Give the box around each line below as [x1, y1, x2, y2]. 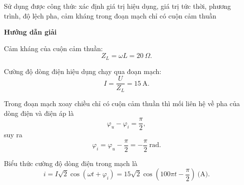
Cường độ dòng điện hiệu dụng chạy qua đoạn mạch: [4, 66, 162, 76]
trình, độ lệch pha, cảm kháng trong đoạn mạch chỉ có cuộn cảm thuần [4, 10, 217, 20]
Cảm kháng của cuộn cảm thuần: [4, 43, 103, 53]
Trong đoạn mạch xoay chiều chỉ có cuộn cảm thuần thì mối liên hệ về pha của [4, 98, 240, 108]
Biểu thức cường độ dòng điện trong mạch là [4, 158, 138, 168]
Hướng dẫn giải [4, 27, 57, 37]
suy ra [4, 129, 22, 140]
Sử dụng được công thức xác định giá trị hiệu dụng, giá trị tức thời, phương [4, 1, 231, 11]
